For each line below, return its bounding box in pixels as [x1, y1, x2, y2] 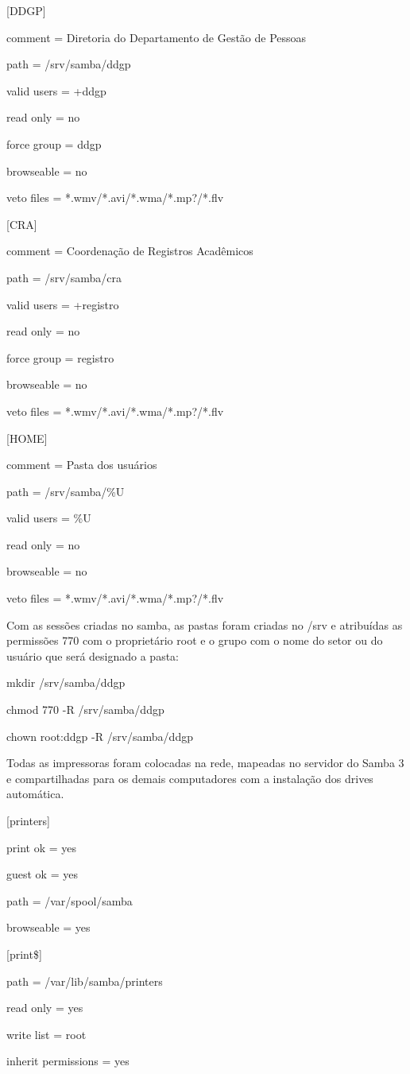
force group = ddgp [6, 135, 102, 152]
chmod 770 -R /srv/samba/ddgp [6, 701, 164, 718]
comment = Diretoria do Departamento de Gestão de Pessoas [6, 29, 307, 45]
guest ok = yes [6, 866, 78, 882]
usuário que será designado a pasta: [6, 647, 179, 664]
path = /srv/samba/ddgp [6, 56, 131, 72]
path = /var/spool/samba [6, 892, 133, 909]
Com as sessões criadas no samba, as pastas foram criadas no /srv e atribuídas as [6, 616, 403, 633]
